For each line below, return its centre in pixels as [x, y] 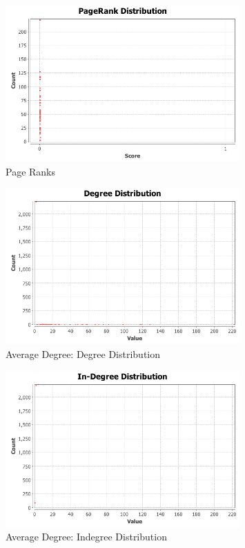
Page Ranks [31, 171]
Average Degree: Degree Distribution [83, 354]
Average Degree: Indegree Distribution [86, 537]
